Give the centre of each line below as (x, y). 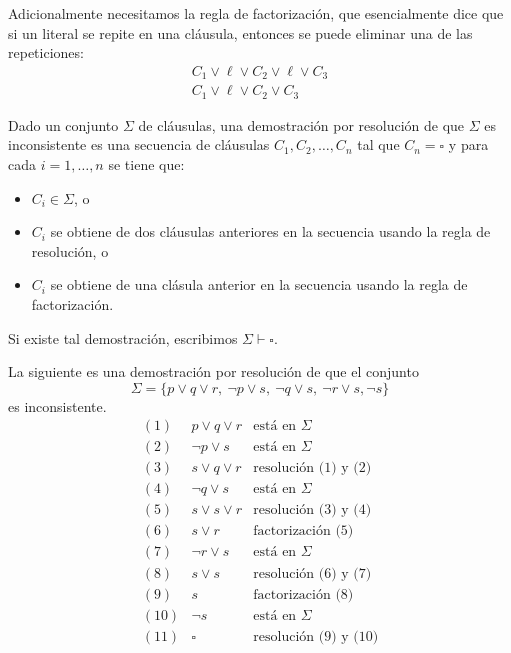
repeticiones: (46, 52)
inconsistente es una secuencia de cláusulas (139, 144)
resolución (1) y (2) (312, 468)
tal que (378, 144)
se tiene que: (146, 163)
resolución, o (70, 250)
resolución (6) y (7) (312, 573)
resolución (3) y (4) (312, 510)
